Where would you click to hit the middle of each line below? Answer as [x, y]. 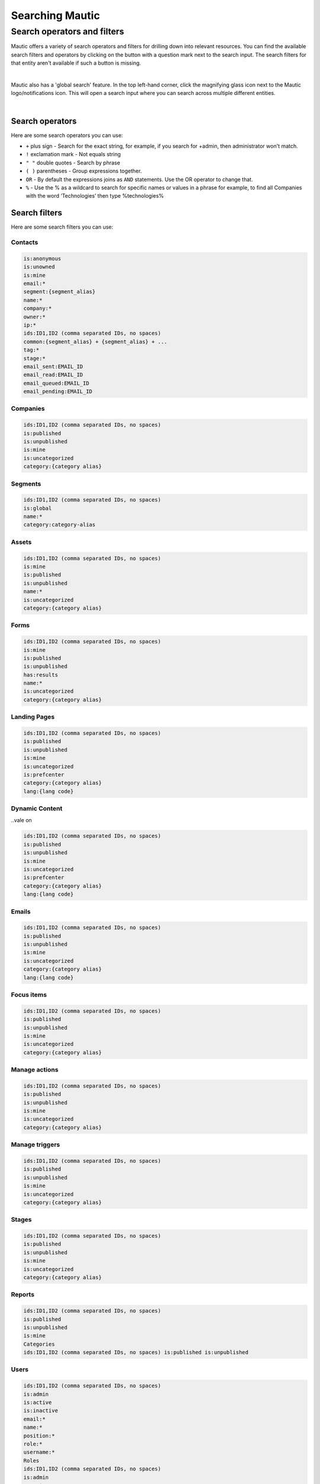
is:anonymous [42, 259]
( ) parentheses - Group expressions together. [84, 171]
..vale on [21, 820]
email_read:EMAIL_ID [53, 375]
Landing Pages [33, 717]
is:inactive [41, 1411]
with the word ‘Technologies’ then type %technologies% [95, 196]
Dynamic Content [37, 808]
